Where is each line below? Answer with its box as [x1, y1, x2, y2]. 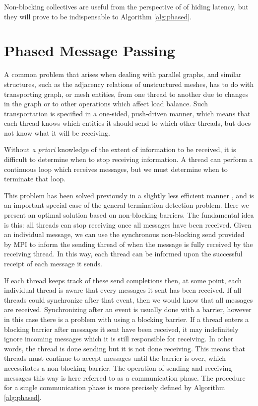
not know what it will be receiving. [4, 127, 110, 138]
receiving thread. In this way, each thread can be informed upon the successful [4, 248, 243, 259]
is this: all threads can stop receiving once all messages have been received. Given [4, 219, 252, 230]
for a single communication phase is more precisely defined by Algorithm [4, 382, 225, 393]
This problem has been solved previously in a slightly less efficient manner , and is [4, 190, 254, 200]
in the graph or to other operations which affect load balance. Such [4, 98, 208, 109]
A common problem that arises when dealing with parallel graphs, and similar [4, 69, 242, 80]
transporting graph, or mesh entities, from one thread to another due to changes [4, 88, 249, 99]
